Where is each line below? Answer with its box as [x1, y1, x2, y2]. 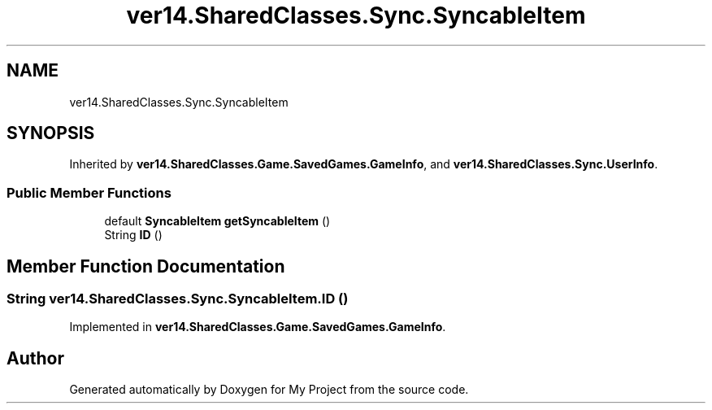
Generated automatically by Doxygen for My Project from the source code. [69, 382, 469, 397]
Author [7, 347, 64, 369]
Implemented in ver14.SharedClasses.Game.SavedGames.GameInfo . [69, 320, 446, 334]
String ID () [104, 228, 163, 242]
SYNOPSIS [7, 123, 95, 144]
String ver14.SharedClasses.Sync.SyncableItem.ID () [7, 290, 349, 307]
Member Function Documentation [7, 255, 285, 277]
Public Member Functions [7, 184, 171, 201]
